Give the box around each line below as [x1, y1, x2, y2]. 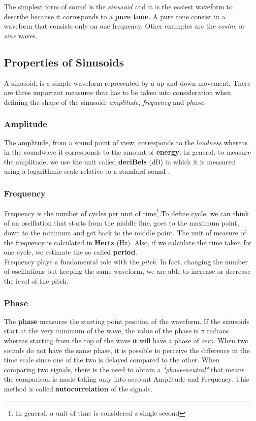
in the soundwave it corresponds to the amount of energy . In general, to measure [4, 147, 251, 157]
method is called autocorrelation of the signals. [4, 383, 153, 393]
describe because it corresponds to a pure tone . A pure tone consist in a [4, 11, 225, 21]
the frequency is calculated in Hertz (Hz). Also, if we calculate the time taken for [4, 237, 252, 247]
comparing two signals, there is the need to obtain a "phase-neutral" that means [4, 364, 245, 374]
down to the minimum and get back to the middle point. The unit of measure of [4, 227, 246, 238]
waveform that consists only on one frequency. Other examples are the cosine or [4, 21, 245, 31]
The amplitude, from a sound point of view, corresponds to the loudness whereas [4, 137, 248, 147]
